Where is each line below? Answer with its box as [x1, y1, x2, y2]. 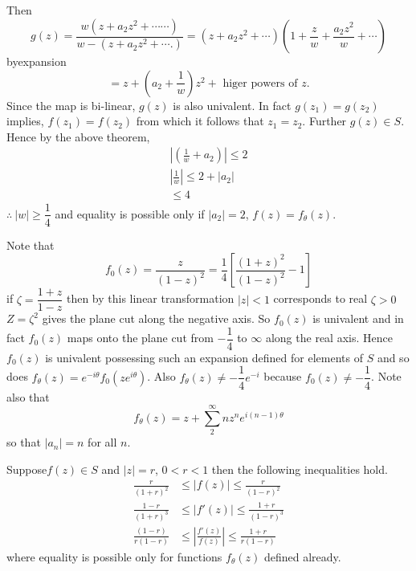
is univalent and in [312, 310, 404, 327]
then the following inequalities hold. [211, 460, 388, 477]
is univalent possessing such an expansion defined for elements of [45, 349, 363, 365]
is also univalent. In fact [173, 96, 292, 113]
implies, [6, 112, 44, 129]
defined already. [263, 548, 341, 565]
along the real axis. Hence [265, 329, 393, 346]
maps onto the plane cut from [67, 329, 214, 346]
